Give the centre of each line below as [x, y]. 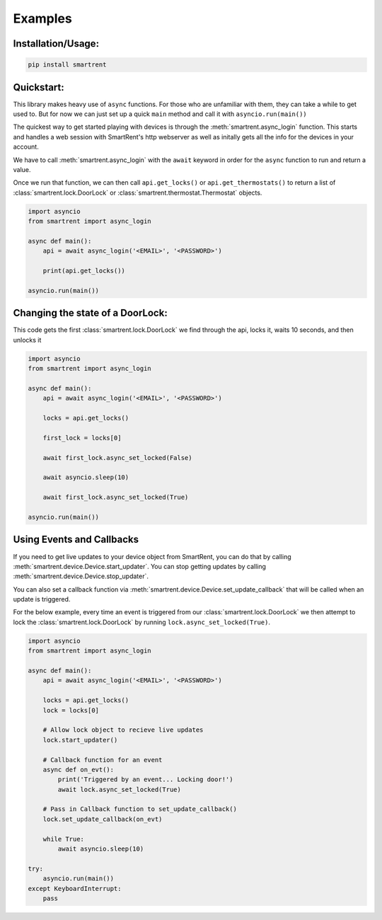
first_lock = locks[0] [82, 438]
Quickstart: [39, 87]
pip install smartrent [67, 65]
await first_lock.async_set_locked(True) [116, 498]
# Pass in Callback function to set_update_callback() [140, 809]
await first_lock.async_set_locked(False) [117, 458]
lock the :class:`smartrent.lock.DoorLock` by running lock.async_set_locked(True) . [141, 622]
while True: [64, 839]
